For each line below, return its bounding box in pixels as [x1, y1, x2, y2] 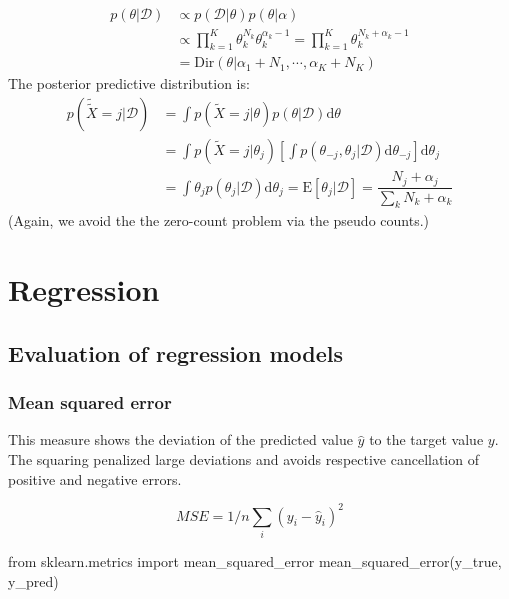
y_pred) [8, 570, 59, 591]
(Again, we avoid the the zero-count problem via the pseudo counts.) [8, 210, 429, 231]
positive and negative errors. [8, 468, 182, 489]
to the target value [369, 429, 484, 450]
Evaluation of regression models [8, 337, 343, 368]
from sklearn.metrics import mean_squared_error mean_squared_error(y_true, [8, 550, 502, 571]
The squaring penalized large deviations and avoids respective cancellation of [8, 448, 479, 469]
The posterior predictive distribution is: [8, 73, 250, 94]
